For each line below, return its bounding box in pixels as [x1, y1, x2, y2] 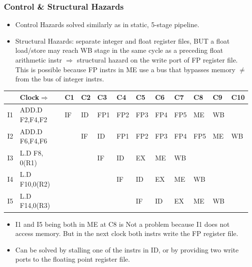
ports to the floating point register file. [15, 254, 130, 264]
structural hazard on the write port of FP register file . [77, 55, 238, 64]
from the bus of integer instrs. [15, 74, 104, 84]
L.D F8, [20, 148, 44, 157]
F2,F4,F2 [20, 114, 47, 124]
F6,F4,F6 [20, 136, 47, 146]
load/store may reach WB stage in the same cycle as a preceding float [15, 45, 223, 55]
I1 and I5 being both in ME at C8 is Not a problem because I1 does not [15, 219, 230, 229]
